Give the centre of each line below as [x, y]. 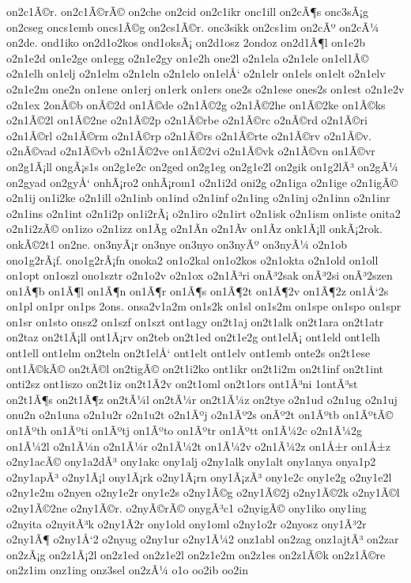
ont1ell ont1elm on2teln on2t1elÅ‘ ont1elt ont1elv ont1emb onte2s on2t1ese [189, 353]
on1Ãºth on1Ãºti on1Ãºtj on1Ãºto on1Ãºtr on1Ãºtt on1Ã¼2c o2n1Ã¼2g [184, 431]
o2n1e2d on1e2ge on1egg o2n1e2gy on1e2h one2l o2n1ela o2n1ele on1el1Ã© [188, 57]
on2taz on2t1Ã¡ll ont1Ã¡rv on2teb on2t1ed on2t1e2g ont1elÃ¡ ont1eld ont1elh [193, 337]
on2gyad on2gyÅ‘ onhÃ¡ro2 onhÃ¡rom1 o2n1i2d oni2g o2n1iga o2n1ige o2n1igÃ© [202, 182]
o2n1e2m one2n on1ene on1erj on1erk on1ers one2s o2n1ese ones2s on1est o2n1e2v [205, 88]
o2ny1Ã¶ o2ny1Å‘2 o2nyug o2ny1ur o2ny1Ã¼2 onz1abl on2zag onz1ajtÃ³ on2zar [203, 539]
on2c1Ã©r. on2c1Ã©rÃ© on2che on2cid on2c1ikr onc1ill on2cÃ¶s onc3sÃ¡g [187, 11]
